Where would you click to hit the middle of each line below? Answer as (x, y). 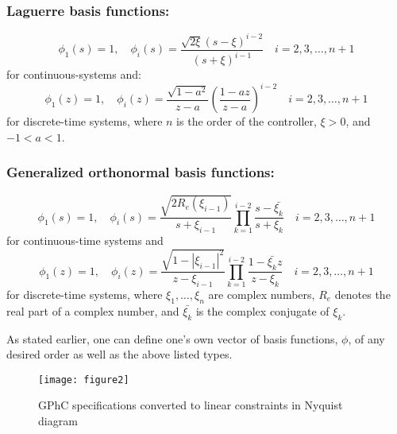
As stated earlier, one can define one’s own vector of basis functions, (172, 338)
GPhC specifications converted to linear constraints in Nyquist (191, 405)
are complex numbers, (262, 294)
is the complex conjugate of (262, 310)
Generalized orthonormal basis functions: (141, 172)
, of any (366, 338)
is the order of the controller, (247, 121)
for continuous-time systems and (85, 240)
